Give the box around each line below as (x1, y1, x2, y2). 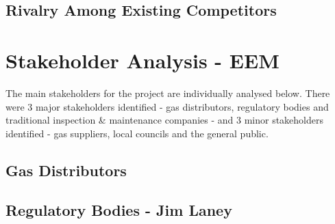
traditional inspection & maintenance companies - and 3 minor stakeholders (5, 113, 323, 127)
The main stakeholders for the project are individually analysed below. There (5, 85, 330, 100)
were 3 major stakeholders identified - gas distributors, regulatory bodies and (5, 99, 329, 113)
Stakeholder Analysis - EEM (5, 46, 280, 74)
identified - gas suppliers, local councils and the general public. (5, 126, 269, 140)
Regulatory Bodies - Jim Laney (5, 199, 232, 221)
